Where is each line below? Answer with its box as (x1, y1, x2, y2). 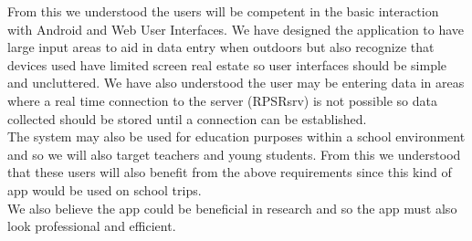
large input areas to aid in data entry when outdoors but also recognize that (7, 37, 435, 57)
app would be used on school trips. (7, 180, 202, 199)
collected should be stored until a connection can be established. (7, 109, 367, 128)
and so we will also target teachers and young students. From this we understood (7, 144, 461, 163)
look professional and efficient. (7, 216, 176, 236)
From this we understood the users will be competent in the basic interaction (7, 2, 439, 20)
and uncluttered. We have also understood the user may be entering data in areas (7, 73, 465, 92)
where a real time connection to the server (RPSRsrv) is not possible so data (7, 90, 437, 110)
